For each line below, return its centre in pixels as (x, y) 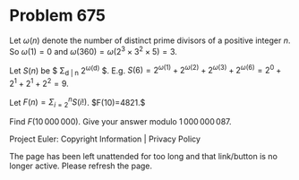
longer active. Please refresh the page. (81, 166)
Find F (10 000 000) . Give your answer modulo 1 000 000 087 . (120, 122)
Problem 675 (57, 16)
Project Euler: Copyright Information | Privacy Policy (105, 139)
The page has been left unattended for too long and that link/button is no (143, 157)
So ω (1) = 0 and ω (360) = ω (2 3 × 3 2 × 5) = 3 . (93, 50)
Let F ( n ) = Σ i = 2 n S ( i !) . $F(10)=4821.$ (77, 103)
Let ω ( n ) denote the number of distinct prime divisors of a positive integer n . (150, 40)
